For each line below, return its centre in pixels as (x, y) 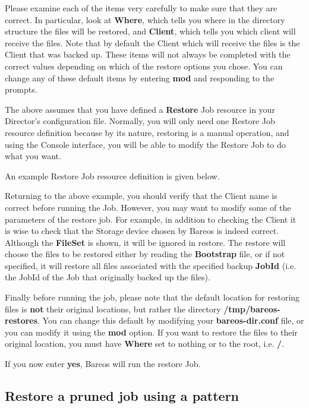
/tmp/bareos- (252, 309)
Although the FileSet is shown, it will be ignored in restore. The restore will (145, 242)
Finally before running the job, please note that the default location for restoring (152, 297)
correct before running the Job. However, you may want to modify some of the (148, 207)
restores (21, 320)
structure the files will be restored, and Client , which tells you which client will (150, 31)
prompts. (21, 89)
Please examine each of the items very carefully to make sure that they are (141, 8)
